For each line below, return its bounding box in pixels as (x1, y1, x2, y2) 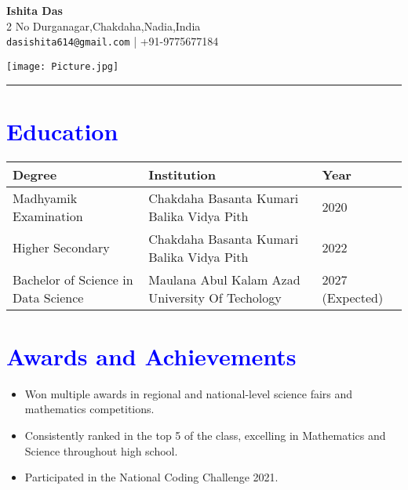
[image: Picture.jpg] (6, 60, 119, 72)
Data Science (13, 288, 84, 307)
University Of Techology (148, 288, 282, 307)
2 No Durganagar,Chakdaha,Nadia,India (6, 17, 201, 34)
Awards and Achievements (6, 339, 297, 372)
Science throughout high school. (24, 442, 178, 459)
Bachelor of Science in (13, 270, 133, 289)
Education (6, 114, 118, 147)
